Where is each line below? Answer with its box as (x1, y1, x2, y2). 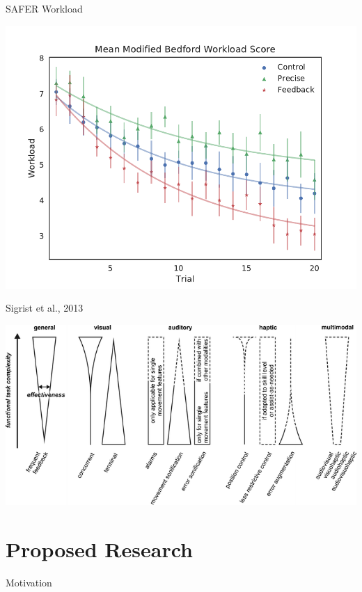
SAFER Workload (6, 1, 83, 15)
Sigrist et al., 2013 (6, 301, 84, 315)
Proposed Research (6, 535, 193, 563)
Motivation (6, 575, 52, 589)
